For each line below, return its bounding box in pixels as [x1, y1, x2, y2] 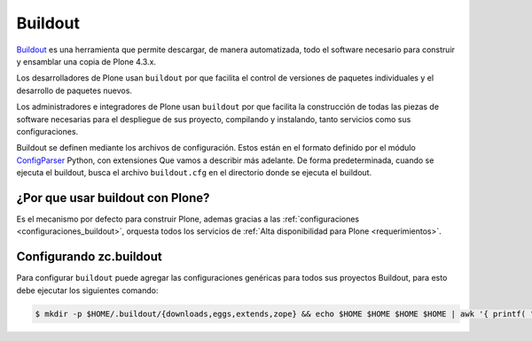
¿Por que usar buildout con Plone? [16, 190, 210, 205]
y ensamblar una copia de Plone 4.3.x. [16, 56, 157, 66]
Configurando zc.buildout [16, 249, 163, 265]
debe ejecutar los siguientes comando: [16, 284, 159, 296]
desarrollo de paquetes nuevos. [16, 85, 133, 96]
